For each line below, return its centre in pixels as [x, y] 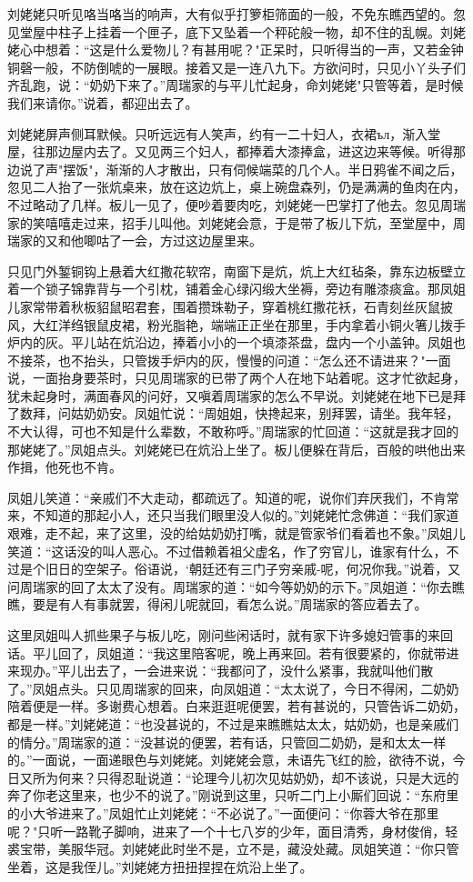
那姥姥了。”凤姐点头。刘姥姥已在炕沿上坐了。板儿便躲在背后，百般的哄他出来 [236, 449]
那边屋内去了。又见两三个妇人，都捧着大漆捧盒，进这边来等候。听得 [249, 151]
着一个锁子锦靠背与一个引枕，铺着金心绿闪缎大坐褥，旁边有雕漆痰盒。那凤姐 [236, 289]
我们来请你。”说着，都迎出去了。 [103, 102]
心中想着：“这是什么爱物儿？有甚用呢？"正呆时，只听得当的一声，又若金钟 [242, 50]
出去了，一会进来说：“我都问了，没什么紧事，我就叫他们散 [258, 671]
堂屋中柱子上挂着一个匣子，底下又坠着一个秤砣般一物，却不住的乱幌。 [230, 31]
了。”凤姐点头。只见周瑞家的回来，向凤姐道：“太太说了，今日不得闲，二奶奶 [233, 688]
